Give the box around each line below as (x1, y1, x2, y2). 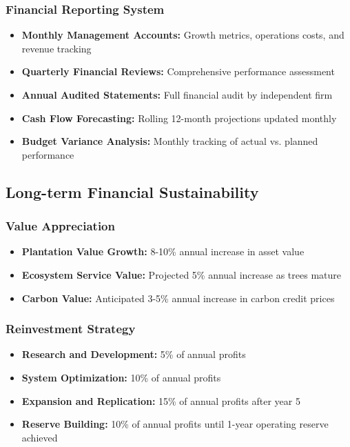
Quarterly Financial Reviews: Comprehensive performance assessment (21, 64, 335, 79)
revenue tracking (21, 41, 92, 55)
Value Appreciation (6, 217, 115, 235)
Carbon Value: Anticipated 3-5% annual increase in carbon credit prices (21, 290, 335, 305)
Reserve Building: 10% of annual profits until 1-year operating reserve (21, 417, 329, 431)
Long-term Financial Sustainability (6, 181, 259, 202)
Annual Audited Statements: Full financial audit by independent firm (21, 88, 333, 101)
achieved (21, 430, 58, 444)
